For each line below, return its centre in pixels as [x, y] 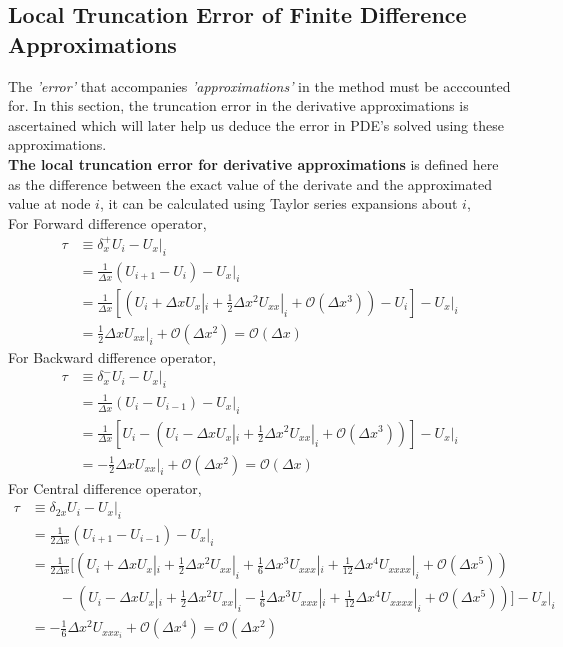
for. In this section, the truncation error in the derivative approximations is [238, 105]
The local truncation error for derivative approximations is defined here [253, 163]
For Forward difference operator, [107, 222]
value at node [49, 203]
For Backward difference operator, [112, 356]
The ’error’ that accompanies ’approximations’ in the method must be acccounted [259, 85]
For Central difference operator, [105, 487]
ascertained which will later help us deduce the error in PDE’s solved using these [256, 124]
